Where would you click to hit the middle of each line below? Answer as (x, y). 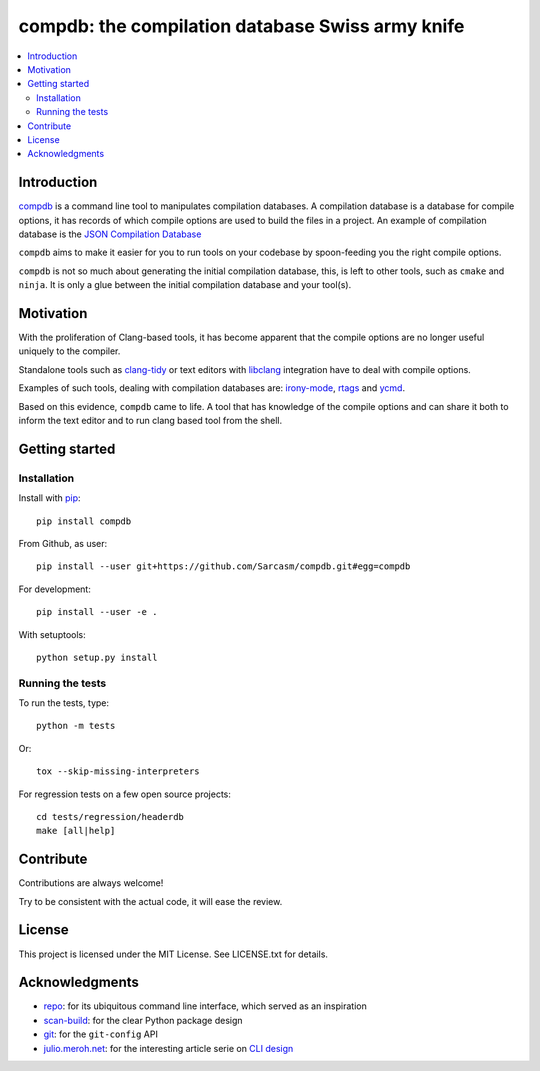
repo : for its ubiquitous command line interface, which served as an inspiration (205, 1006)
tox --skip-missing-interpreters (118, 771)
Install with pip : (49, 498)
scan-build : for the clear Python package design (143, 1020)
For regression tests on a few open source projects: (125, 794)
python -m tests (76, 726)
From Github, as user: (63, 543)
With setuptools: (52, 634)
